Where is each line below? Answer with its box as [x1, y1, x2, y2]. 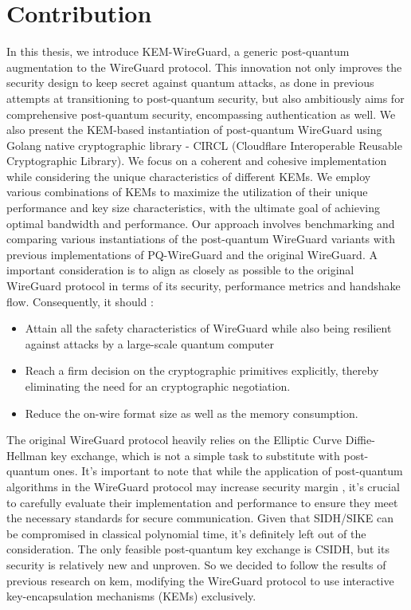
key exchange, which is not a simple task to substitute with [50, 447, 340, 463]
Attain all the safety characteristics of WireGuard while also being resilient [25, 320, 392, 336]
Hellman [6, 447, 47, 463]
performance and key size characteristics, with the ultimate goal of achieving [6, 199, 380, 216]
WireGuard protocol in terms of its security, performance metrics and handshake [6, 277, 401, 294]
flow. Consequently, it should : [6, 293, 154, 309]
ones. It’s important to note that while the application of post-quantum [53, 462, 403, 479]
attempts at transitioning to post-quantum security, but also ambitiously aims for [6, 89, 405, 106]
